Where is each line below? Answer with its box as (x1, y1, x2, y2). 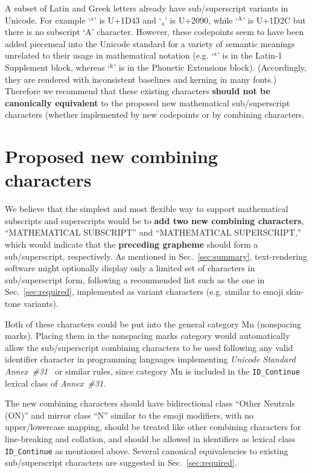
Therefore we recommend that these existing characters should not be (5, 85, 270, 97)
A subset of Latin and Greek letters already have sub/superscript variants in (5, 2, 288, 14)
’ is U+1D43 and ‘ (94, 13, 162, 26)
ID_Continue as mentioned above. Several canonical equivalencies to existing (5, 444, 288, 457)
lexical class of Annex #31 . (5, 376, 106, 389)
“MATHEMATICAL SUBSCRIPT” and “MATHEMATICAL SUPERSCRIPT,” (5, 226, 302, 239)
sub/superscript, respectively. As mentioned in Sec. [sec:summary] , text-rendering (5, 249, 307, 262)
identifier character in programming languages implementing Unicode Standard (5, 353, 296, 365)
